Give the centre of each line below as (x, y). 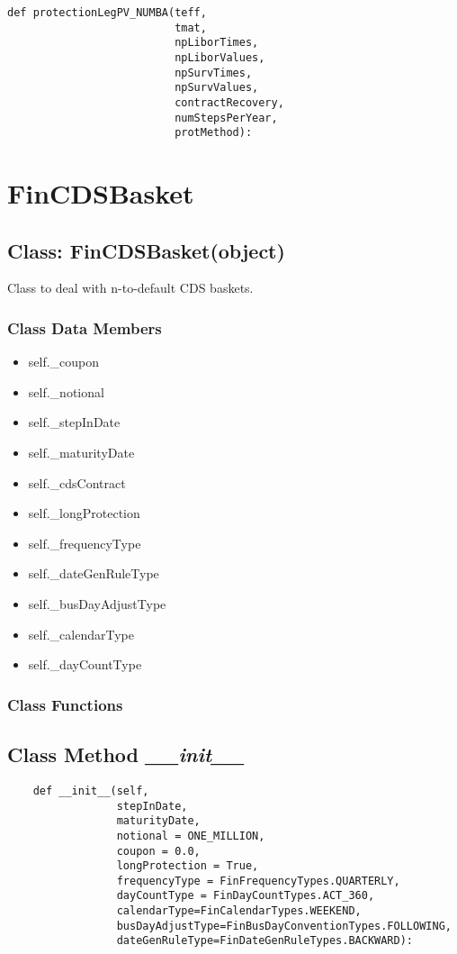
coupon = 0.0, (158, 851)
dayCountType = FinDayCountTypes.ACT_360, (246, 896)
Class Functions (65, 704)
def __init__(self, (91, 790)
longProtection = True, (188, 866)
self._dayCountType (85, 664)
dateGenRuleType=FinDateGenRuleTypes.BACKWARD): (265, 941)
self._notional (66, 391)
